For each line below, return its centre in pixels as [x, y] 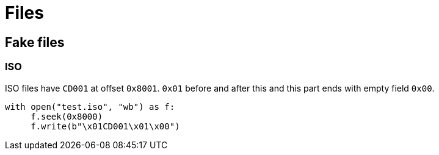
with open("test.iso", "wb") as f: [90, 106]
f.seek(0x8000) [67, 116]
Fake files [35, 42]
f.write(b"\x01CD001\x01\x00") [105, 126]
